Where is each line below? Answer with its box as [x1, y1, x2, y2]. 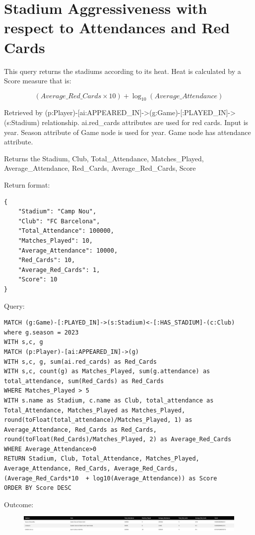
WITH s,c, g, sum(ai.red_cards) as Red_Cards [4, 358, 157, 365]
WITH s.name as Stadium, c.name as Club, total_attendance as [4, 397, 214, 404]
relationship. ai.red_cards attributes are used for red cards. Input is [42, 117, 249, 128]
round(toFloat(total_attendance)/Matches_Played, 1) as [4, 416, 192, 424]
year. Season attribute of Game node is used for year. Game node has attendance [4, 127, 251, 137]
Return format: [4, 180, 50, 190]
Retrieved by [4, 107, 43, 118]
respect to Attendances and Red [4, 17, 230, 38]
